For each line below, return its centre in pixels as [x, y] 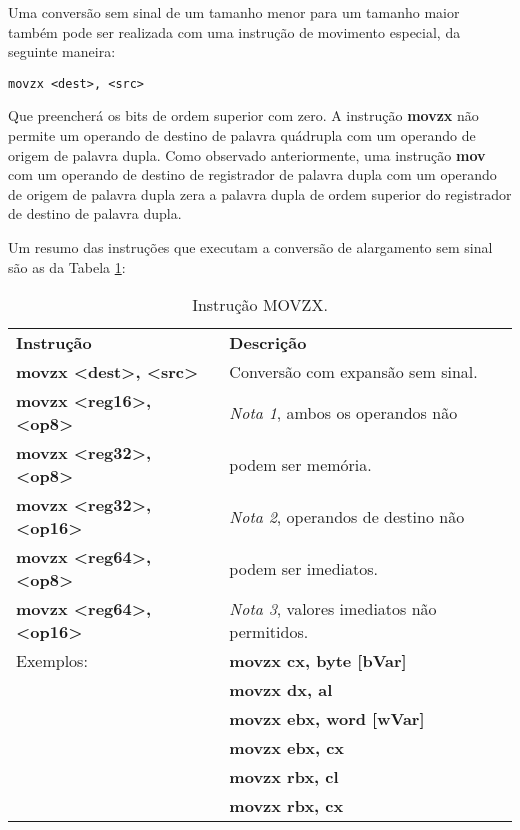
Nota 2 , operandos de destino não [347, 516]
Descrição [268, 343]
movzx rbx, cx [286, 806]
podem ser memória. [300, 464]
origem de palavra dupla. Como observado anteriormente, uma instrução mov [247, 154]
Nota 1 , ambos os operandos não [343, 412]
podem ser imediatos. [304, 568]
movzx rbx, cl [284, 777]
